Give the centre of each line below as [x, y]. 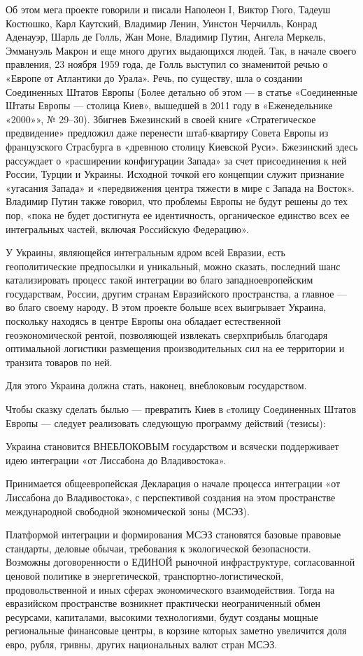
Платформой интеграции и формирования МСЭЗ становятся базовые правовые [173, 535]
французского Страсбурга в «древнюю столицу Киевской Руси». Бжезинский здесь [182, 146]
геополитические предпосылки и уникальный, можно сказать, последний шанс [173, 266]
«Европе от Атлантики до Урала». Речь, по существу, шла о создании [154, 77]
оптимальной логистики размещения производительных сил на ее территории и [175, 348]
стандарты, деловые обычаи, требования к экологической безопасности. [158, 548]
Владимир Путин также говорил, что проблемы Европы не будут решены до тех [177, 201]
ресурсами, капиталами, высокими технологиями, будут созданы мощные [162, 616]
